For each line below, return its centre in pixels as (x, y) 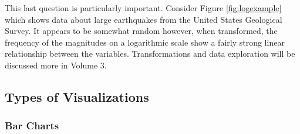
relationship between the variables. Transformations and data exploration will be (150, 54)
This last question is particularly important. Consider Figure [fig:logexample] (143, 8)
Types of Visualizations (77, 96)
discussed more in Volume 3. (56, 65)
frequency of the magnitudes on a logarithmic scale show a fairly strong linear (145, 42)
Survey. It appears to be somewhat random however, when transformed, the (141, 31)
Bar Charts (32, 126)
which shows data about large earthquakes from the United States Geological (144, 19)
